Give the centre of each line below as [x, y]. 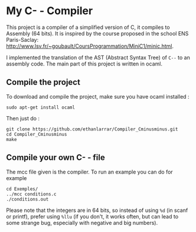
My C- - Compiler [50, 11]
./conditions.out [27, 199]
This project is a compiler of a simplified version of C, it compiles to [88, 27]
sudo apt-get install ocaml [41, 107]
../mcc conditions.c [32, 194]
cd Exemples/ [22, 189]
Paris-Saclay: [22, 40]
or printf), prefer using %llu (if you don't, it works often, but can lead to [92, 216]
